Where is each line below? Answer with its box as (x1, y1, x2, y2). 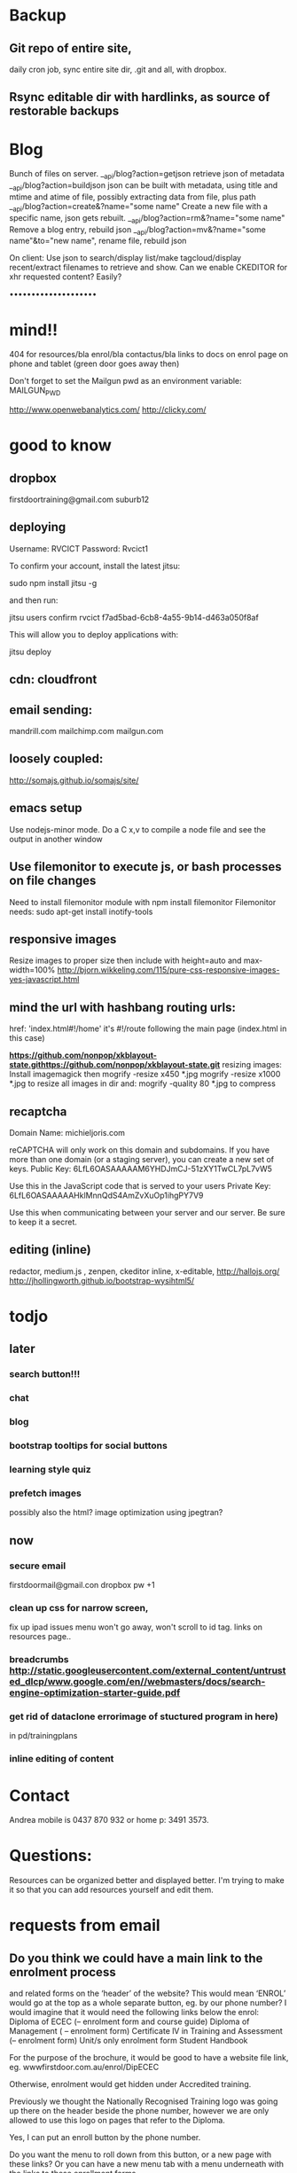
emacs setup (9, 801, 82, 816)
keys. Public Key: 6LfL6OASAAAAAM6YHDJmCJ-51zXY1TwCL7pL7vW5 (9, 1163, 273, 1174)
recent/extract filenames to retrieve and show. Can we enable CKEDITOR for (9, 262, 288, 273)
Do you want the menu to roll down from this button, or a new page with (9, 2149, 272, 2160)
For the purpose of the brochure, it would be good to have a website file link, (9, 2052, 289, 2063)
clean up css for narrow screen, (9, 1601, 149, 1614)
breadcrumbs (9, 1653, 69, 1666)
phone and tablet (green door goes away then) (9, 358, 180, 369)
